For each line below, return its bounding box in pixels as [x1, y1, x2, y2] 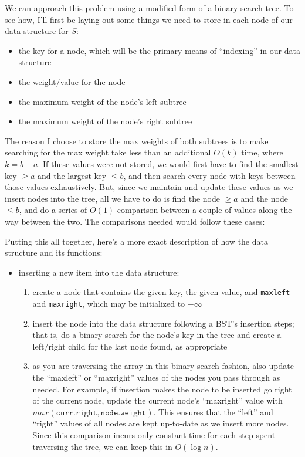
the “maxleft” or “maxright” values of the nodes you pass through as [32, 371, 280, 383]
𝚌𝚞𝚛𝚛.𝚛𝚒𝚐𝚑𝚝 [56, 408, 97, 417]
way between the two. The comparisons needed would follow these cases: [5, 215, 265, 227]
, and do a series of [19, 204, 87, 216]
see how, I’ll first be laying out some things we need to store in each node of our [5, 13, 293, 25]
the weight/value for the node [18, 75, 126, 87]
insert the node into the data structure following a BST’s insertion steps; [32, 317, 294, 329]
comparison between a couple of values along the [117, 204, 292, 216]
